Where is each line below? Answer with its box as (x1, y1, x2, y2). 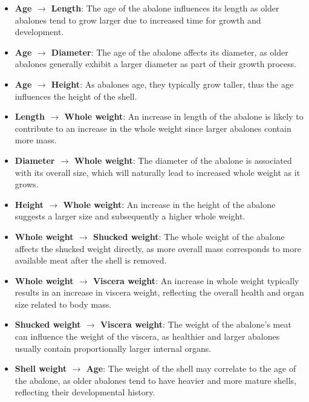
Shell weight (15, 362, 67, 375)
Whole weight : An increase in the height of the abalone (63, 198, 276, 210)
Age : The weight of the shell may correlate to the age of (86, 362, 296, 375)
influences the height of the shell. (15, 89, 137, 102)
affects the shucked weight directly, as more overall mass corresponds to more (15, 242, 301, 254)
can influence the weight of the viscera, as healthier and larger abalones (15, 330, 280, 343)
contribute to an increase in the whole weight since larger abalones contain (15, 122, 291, 134)
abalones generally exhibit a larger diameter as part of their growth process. (15, 57, 297, 70)
